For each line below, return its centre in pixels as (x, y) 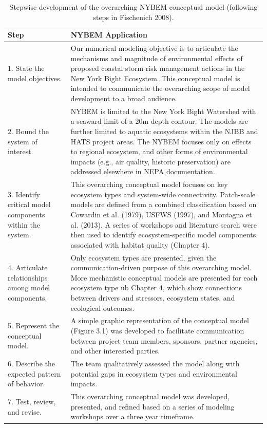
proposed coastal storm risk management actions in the (158, 68)
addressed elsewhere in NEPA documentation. (143, 171)
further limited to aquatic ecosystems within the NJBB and (164, 131)
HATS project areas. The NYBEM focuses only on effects (161, 141)
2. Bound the (28, 131)
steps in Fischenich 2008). (133, 17)
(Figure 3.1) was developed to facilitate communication (157, 331)
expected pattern (34, 373)
